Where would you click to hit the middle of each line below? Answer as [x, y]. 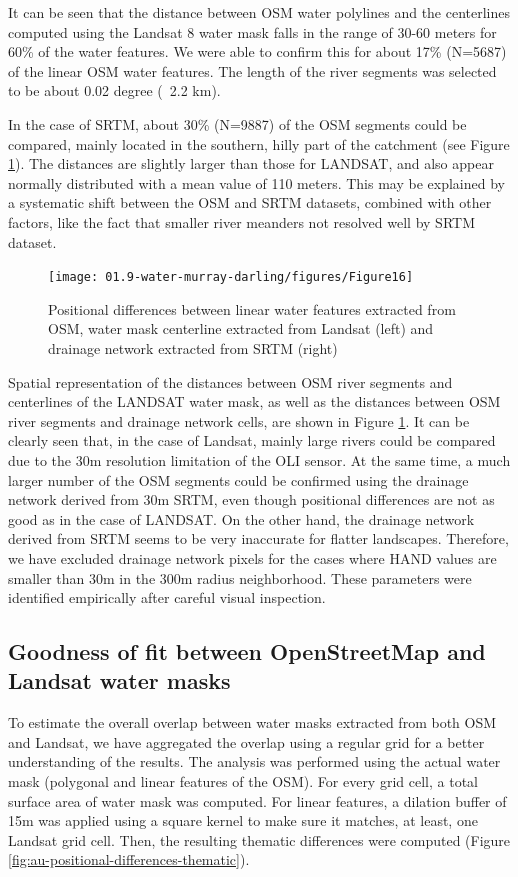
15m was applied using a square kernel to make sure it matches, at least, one [243, 820]
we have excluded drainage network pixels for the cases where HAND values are [252, 557]
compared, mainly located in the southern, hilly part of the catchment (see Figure [259, 143]
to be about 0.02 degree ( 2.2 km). [114, 90]
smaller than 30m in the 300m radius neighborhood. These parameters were [240, 577]
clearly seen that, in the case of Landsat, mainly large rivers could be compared [252, 440]
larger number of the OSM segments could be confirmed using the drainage [238, 479]
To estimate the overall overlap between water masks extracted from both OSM [252, 722]
